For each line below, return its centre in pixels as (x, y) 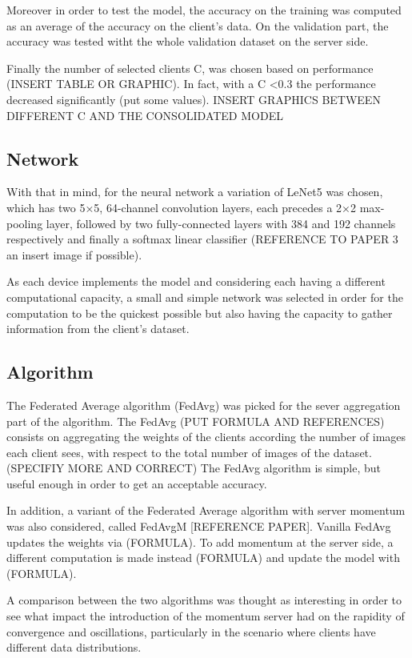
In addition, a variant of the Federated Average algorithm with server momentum (206, 510)
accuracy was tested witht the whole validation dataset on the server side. (188, 41)
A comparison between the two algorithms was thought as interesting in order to (204, 600)
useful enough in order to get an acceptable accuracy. (137, 483)
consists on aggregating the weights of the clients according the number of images (206, 437)
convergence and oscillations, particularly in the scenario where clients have (191, 631)
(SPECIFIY (36, 468)
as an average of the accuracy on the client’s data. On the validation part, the (198, 25)
